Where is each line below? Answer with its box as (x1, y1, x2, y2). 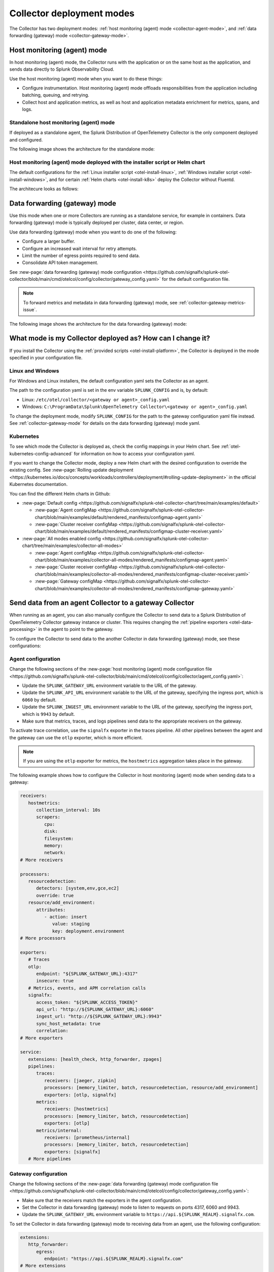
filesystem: (44, 835, 74, 842)
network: (44, 850, 66, 856)
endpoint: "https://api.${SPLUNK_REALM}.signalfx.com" (44, 1256, 184, 1262)
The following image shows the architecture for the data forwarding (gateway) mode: (9, 321, 187, 327)
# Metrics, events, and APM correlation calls (28, 985, 146, 991)
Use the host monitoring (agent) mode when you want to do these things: (9, 75, 163, 81)
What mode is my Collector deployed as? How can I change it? (9, 334, 211, 343)
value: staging (52, 921, 90, 927)
